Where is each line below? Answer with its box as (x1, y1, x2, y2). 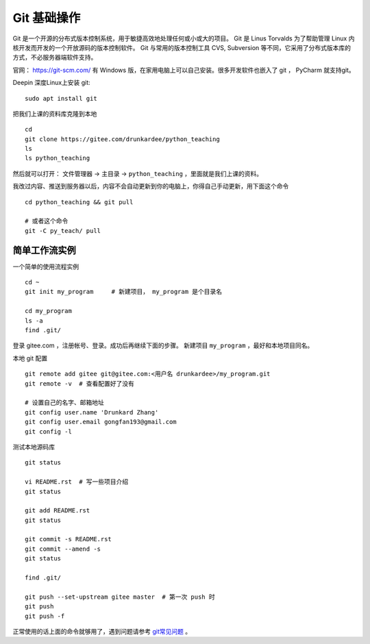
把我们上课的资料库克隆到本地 (12, 110, 97, 118)
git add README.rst (25, 507, 90, 515)
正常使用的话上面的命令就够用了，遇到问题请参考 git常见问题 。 (12, 627, 192, 635)
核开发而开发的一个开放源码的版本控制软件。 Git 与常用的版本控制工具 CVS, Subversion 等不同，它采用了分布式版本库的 (12, 43, 351, 51)
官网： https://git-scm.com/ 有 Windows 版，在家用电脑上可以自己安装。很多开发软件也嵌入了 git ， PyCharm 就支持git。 (12, 66, 356, 74)
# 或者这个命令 (25, 217, 69, 225)
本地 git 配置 (12, 354, 48, 362)
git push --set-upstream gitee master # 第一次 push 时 (25, 593, 215, 601)
